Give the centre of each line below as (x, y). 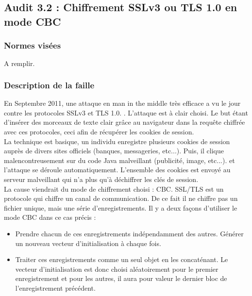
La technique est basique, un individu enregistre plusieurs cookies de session (117, 141)
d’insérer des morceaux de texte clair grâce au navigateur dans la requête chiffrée (125, 122)
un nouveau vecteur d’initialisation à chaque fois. (88, 243)
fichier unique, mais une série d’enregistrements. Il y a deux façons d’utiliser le (121, 207)
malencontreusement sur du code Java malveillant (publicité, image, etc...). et (119, 160)
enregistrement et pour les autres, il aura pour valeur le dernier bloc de (121, 278)
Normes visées (33, 45)
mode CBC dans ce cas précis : (50, 217)
